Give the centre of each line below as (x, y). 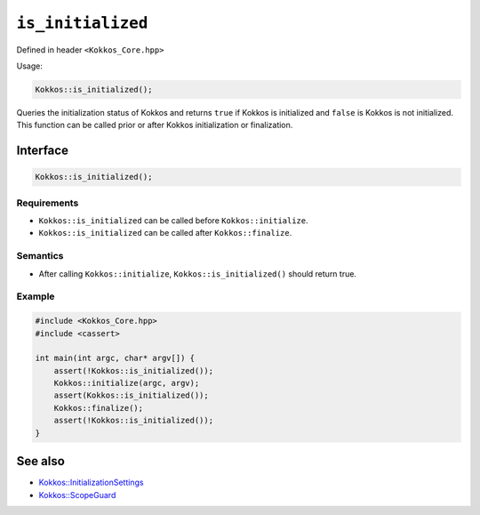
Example (36, 296)
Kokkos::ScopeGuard (77, 495)
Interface (42, 151)
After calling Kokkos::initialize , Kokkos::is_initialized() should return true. (198, 274)
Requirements (48, 203)
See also (41, 461)
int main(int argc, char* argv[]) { (115, 358)
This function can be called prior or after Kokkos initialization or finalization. (155, 125)
